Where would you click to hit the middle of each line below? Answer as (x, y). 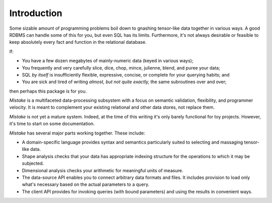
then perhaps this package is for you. (48, 91)
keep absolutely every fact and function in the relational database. (78, 42)
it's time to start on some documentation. (52, 124)
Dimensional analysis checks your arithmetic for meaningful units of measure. (103, 170)
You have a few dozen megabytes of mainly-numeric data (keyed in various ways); (108, 61)
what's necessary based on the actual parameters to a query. (86, 184)
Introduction (36, 13)
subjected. (33, 163)
